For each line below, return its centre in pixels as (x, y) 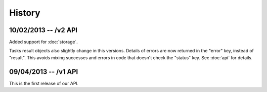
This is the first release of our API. (44, 83)
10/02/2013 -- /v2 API (43, 30)
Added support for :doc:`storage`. (44, 42)
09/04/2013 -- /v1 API (44, 72)
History (25, 13)
